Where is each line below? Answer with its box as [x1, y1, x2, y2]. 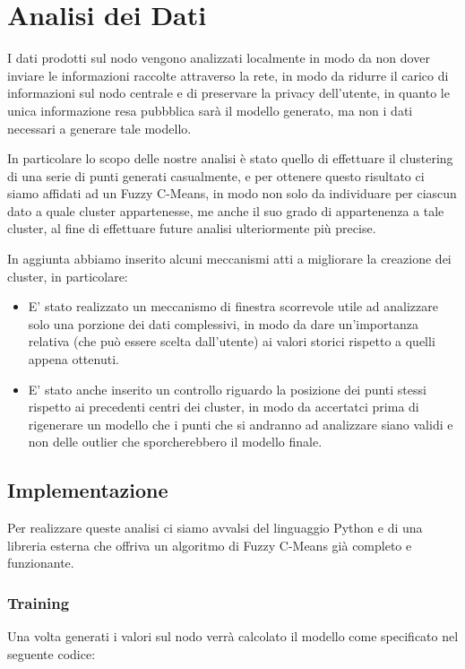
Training [7, 591, 70, 613]
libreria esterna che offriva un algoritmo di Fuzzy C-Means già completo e [7, 535, 412, 554]
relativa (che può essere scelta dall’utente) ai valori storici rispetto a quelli [28, 332, 435, 351]
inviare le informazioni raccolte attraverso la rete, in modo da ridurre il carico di [7, 65, 449, 84]
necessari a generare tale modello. [7, 118, 192, 137]
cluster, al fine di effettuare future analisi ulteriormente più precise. [7, 219, 376, 238]
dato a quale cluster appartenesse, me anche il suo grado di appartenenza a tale [7, 201, 444, 220]
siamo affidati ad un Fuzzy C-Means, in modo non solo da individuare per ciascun [7, 184, 457, 203]
